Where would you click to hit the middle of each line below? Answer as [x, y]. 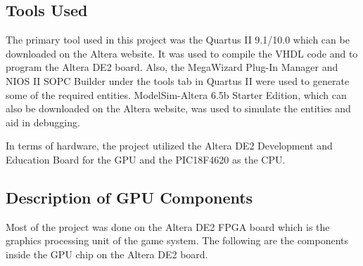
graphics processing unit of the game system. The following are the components [177, 240]
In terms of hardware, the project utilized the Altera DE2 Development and [169, 146]
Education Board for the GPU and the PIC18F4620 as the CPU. [146, 159]
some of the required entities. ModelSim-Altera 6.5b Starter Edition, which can [176, 94]
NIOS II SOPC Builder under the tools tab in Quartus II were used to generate [178, 80]
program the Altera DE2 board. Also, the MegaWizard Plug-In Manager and [172, 67]
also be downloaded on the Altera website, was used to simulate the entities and [178, 108]
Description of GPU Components [129, 197]
